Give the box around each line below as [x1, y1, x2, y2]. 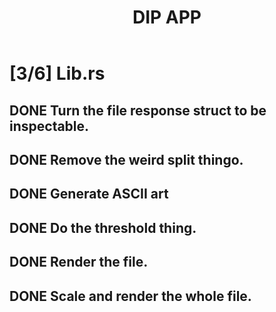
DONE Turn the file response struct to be [9, 102, 267, 119]
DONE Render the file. [9, 254, 149, 271]
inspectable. [9, 117, 90, 135]
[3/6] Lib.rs [9, 62, 106, 85]
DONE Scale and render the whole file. [9, 287, 252, 305]
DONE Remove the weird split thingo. [9, 151, 244, 168]
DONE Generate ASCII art [9, 186, 169, 203]
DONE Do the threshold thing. [9, 219, 197, 236]
